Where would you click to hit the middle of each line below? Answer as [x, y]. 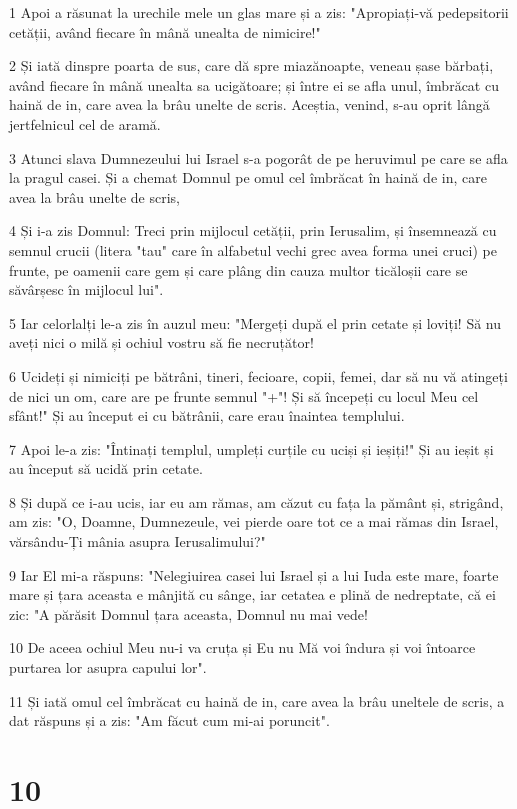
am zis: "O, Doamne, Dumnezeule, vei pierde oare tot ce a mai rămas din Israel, [254, 521]
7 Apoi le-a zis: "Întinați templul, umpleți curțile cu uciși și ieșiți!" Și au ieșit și [251, 448]
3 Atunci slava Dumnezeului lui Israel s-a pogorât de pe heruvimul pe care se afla [258, 157]
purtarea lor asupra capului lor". [108, 667]
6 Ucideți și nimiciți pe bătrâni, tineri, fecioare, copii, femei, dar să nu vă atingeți [258, 375]
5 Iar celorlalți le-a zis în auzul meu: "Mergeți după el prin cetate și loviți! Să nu [255, 322]
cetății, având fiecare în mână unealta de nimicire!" [165, 31]
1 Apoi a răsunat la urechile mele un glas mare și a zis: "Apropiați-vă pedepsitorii [259, 12]
